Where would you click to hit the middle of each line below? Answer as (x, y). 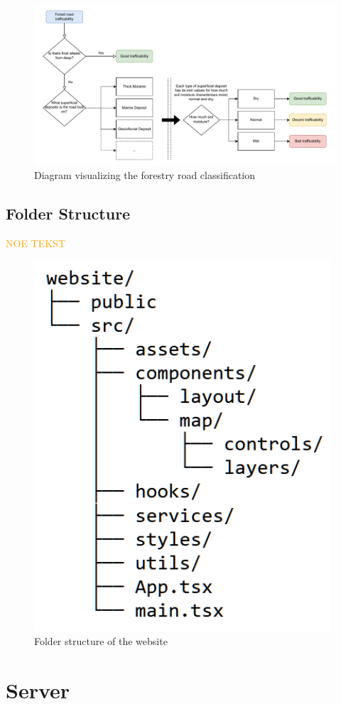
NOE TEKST (36, 243)
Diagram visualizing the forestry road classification (145, 175)
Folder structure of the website (101, 641)
